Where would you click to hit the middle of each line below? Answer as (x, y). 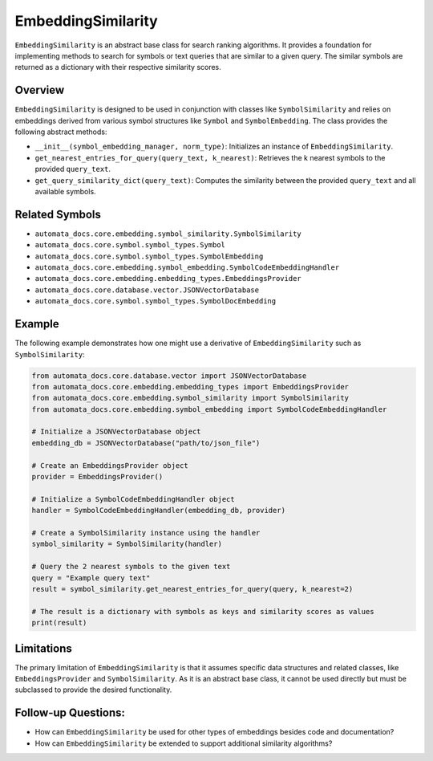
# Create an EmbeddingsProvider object (110, 465)
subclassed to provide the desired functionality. (93, 690)
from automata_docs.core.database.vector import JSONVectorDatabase (169, 376)
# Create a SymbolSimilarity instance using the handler (146, 533)
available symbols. (65, 191)
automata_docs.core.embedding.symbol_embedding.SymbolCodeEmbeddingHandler (187, 268)
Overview (40, 90)
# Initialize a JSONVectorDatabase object (116, 432)
